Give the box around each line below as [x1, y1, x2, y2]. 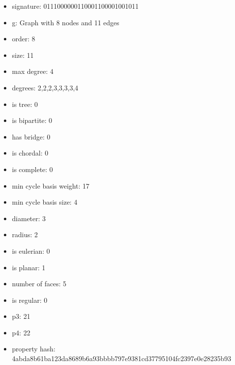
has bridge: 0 [12, 131, 50, 141]
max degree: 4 [12, 66, 53, 76]
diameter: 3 [12, 213, 46, 223]
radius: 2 [12, 229, 38, 240]
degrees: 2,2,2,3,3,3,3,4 [12, 82, 79, 92]
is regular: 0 [12, 295, 48, 305]
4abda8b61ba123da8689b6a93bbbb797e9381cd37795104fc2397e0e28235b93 [12, 353, 231, 364]
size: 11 [12, 50, 34, 60]
